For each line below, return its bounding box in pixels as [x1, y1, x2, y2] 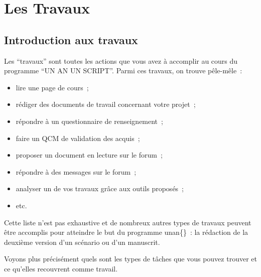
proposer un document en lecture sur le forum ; [16, 150, 163, 160]
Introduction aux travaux [4, 32, 138, 47]
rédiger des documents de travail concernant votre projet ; [16, 99, 196, 109]
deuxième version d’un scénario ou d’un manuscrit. [4, 236, 160, 247]
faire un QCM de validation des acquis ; [16, 132, 140, 143]
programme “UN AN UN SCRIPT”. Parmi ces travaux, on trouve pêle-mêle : [4, 65, 242, 76]
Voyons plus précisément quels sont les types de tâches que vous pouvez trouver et [4, 253, 257, 264]
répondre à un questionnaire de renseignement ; [16, 115, 163, 126]
